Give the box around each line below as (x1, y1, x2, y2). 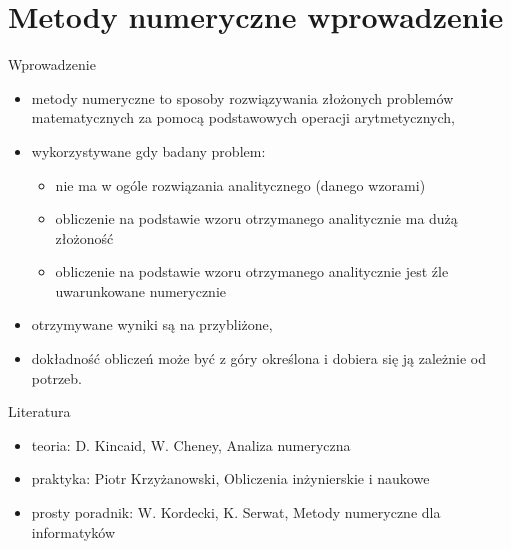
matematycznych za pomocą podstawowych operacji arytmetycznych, (31, 107, 456, 128)
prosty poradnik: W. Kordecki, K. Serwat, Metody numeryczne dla (31, 502, 441, 523)
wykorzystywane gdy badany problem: (31, 140, 266, 161)
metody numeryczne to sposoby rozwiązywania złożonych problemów (31, 87, 454, 108)
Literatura (8, 401, 71, 422)
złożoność (55, 227, 114, 248)
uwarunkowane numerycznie (55, 280, 227, 301)
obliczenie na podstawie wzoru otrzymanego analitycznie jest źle (55, 261, 449, 282)
